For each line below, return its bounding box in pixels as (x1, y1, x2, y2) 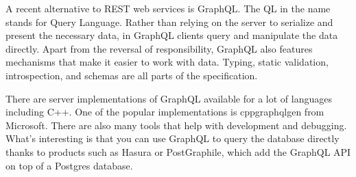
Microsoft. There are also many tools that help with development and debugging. (5, 118, 347, 132)
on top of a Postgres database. (5, 158, 133, 172)
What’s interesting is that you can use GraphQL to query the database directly (5, 131, 340, 146)
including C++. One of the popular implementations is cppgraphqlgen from (5, 105, 324, 119)
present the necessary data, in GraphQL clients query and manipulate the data (5, 28, 338, 42)
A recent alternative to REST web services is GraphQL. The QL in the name (5, 1, 331, 15)
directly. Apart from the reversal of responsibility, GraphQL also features (5, 41, 313, 55)
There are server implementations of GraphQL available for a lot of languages (5, 91, 332, 105)
